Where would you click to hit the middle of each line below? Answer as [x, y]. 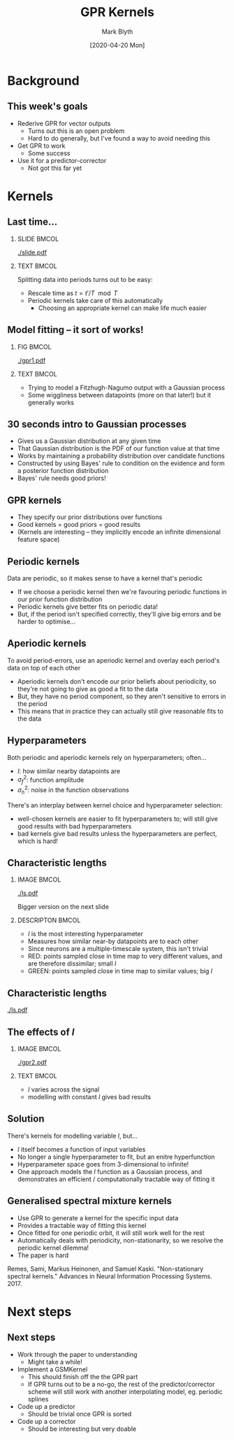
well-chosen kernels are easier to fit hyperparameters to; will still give [118, 819]
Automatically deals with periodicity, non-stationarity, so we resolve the [120, 1240]
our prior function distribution [60, 599]
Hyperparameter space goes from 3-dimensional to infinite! [103, 1164]
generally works [51, 402]
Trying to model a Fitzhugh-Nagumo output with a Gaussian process [126, 387]
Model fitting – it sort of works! [75, 330]
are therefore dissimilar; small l [72, 963]
